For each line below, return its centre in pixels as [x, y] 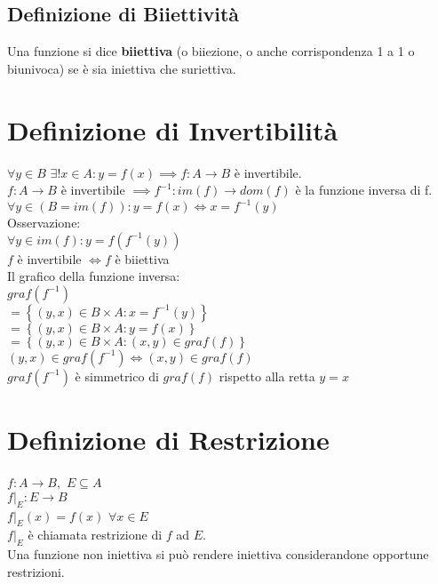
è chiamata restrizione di [95, 535]
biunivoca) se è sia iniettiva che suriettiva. [122, 68]
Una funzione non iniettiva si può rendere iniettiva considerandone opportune [218, 554]
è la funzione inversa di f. [364, 190]
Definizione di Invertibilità [173, 129]
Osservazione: [44, 223]
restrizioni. [36, 571]
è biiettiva [142, 258]
